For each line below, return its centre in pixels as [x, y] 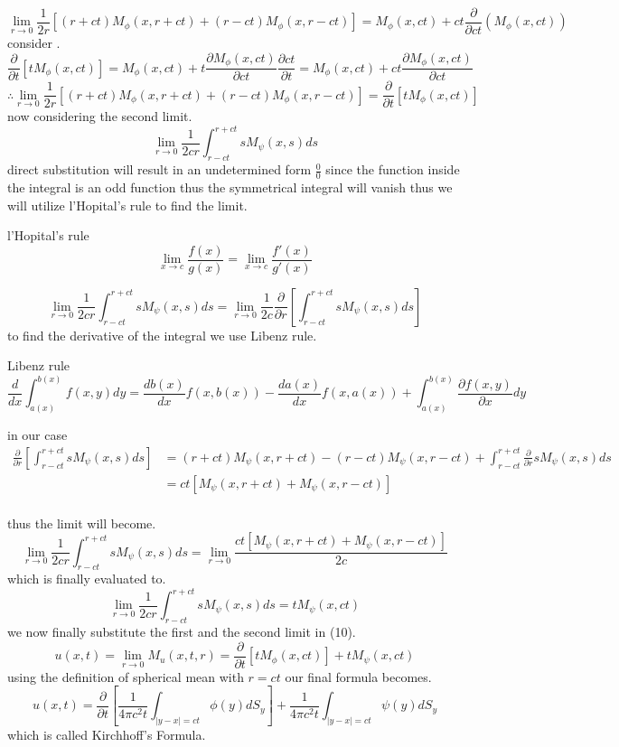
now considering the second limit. [100, 116]
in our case [38, 435]
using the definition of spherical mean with [126, 676]
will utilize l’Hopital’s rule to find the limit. [127, 205]
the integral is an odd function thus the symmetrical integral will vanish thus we [230, 187]
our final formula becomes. [358, 676]
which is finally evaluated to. [87, 579]
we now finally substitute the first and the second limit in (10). [182, 632]
